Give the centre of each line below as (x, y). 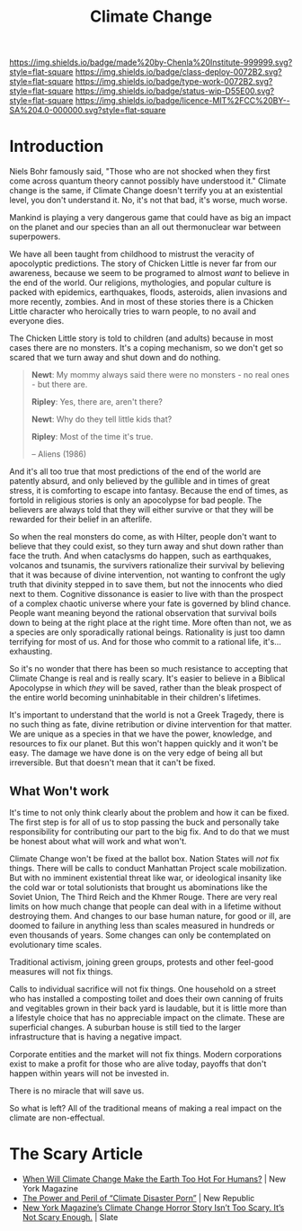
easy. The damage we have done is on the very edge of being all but (136, 754)
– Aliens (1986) (59, 454)
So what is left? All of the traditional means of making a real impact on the (146, 1108)
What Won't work (59, 791)
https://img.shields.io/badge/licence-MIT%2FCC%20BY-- (182, 101)
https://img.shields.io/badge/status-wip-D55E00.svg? (175, 91)
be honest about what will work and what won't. (98, 841)
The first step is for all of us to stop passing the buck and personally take (145, 822)
